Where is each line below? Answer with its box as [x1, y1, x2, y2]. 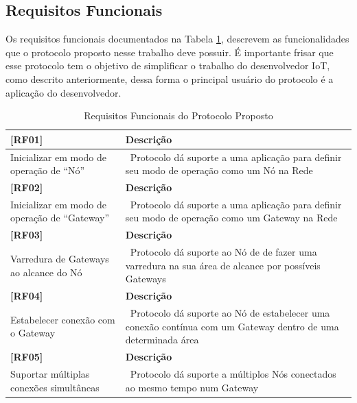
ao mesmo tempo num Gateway [125, 380, 259, 394]
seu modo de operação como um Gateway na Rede [125, 210, 338, 225]
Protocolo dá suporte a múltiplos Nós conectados [130, 366, 336, 380]
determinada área [125, 332, 199, 347]
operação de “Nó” [10, 163, 85, 178]
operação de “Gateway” [10, 210, 110, 225]
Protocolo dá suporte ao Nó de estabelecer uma [130, 306, 330, 320]
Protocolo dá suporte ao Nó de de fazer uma [130, 245, 317, 259]
